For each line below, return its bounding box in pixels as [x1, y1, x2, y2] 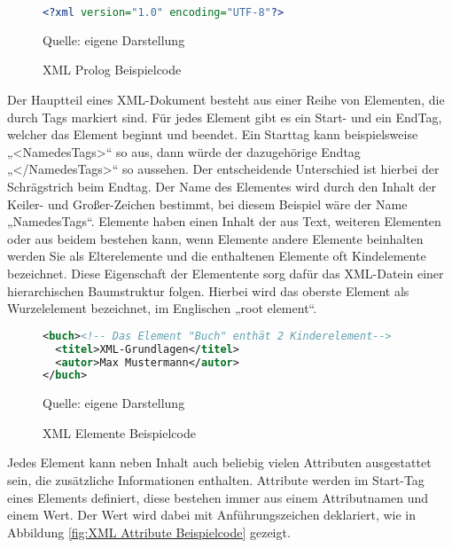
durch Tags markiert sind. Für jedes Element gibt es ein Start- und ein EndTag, [7, 107, 442, 126]
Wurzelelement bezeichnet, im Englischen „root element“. [7, 299, 317, 317]
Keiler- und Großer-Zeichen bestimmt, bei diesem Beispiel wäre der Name [7, 194, 408, 213]
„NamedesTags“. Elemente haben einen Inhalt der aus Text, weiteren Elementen [7, 212, 441, 231]
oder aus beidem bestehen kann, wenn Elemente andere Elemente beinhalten [7, 229, 424, 247]
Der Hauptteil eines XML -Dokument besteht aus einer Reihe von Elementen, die [7, 90, 445, 109]
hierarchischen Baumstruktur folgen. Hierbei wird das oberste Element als [7, 281, 409, 300]
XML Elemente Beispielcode [43, 423, 196, 442]
